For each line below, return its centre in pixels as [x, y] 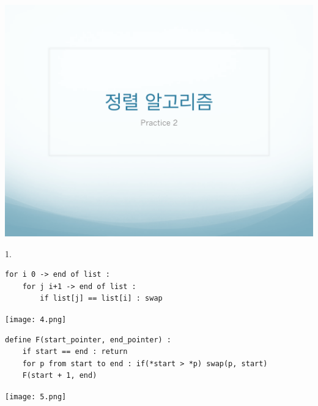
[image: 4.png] [36, 319]
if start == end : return [75, 352]
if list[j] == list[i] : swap [101, 299]
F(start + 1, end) [60, 376]
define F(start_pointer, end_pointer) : [88, 340]
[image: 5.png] [36, 397]
